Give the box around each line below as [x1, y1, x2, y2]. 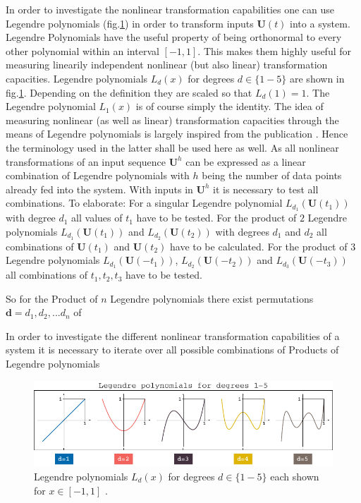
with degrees [215, 224, 269, 238]
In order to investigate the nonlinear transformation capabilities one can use [6, 2, 335, 16]
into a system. [290, 16, 350, 30]
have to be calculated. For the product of [169, 238, 348, 253]
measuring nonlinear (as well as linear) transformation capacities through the [6, 112, 339, 127]
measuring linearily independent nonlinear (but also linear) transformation [6, 57, 328, 72]
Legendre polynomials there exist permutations [110, 291, 314, 305]
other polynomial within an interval [6, 43, 159, 58]
